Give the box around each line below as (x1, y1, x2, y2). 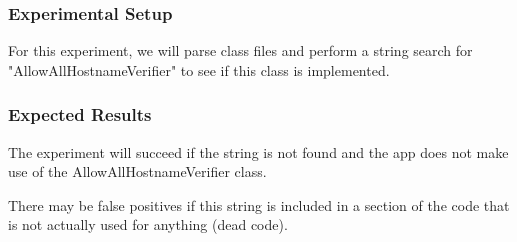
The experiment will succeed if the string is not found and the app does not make (8, 141, 509, 162)
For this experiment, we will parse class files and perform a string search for (8, 40, 473, 61)
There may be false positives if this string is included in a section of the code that (8, 194, 510, 215)
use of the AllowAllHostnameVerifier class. (8, 161, 267, 182)
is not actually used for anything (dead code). (8, 214, 288, 235)
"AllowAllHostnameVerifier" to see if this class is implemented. (8, 59, 390, 80)
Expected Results (8, 102, 152, 127)
